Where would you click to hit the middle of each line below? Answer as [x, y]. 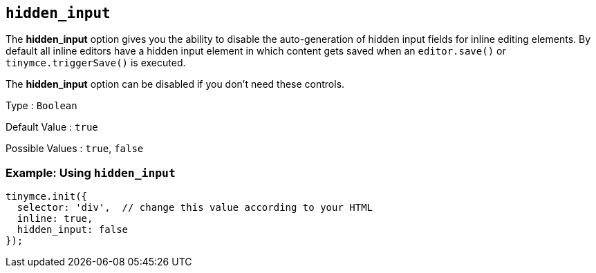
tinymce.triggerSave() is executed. [96, 63]
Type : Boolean [41, 106]
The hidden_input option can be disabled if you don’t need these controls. [175, 84]
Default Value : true [52, 127]
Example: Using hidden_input [91, 172]
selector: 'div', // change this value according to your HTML [195, 208]
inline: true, [55, 219]
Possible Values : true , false [75, 149]
